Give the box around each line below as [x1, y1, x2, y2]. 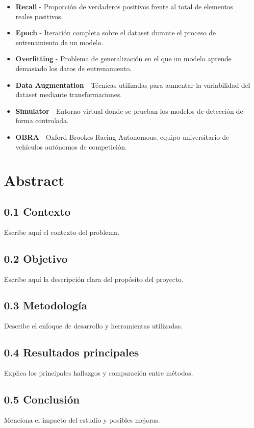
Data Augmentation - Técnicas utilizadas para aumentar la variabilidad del [15, 79, 250, 90]
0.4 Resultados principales [4, 345, 139, 360]
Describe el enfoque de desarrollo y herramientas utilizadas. [4, 321, 183, 331]
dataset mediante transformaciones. [15, 89, 122, 100]
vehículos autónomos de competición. [15, 141, 127, 151]
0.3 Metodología [4, 298, 87, 313]
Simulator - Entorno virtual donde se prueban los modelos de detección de [15, 105, 243, 116]
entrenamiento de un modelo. [15, 37, 103, 47]
